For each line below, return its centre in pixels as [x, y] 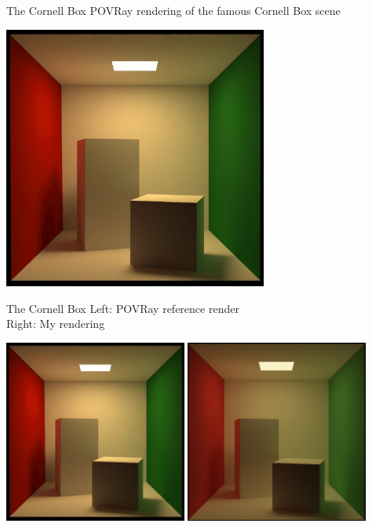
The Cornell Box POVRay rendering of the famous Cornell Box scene [173, 10]
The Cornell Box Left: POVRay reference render [123, 308]
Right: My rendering [56, 323]
